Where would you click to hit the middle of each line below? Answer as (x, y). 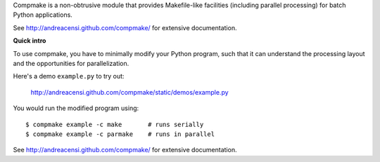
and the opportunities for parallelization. (71, 63)
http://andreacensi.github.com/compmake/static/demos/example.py (129, 92)
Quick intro (30, 41)
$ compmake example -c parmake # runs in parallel (120, 134)
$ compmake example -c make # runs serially (115, 124)
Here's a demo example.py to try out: (69, 76)
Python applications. (43, 15)
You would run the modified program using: (76, 108)
